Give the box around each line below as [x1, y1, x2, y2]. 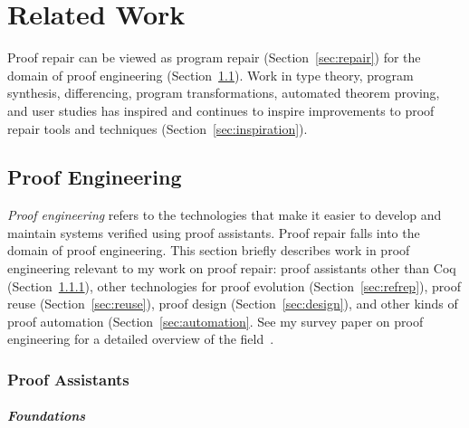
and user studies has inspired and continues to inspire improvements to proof [7, 100, 435, 119]
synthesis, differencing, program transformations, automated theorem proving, [7, 83, 440, 102]
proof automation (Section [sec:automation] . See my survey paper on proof [7, 311, 424, 330]
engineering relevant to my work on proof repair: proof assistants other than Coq [7, 259, 456, 278]
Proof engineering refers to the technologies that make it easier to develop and [7, 205, 442, 224]
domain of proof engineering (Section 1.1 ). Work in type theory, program [7, 65, 414, 84]
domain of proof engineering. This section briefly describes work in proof [7, 241, 410, 260]
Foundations [7, 406, 86, 425]
